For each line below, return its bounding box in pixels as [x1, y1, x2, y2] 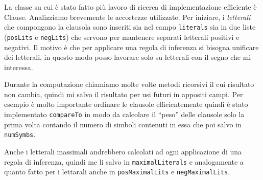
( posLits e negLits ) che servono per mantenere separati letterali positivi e [4, 31, 240, 42]
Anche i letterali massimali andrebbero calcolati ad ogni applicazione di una [4, 146, 242, 156]
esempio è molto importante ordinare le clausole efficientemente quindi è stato [4, 99, 248, 109]
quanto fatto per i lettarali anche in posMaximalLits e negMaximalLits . [4, 166, 230, 177]
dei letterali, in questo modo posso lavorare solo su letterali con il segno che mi [4, 52, 251, 62]
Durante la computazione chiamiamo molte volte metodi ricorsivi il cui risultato [4, 79, 254, 89]
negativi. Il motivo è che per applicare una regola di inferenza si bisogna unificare [4, 41, 259, 52]
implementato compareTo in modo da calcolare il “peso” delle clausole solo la [4, 109, 245, 120]
